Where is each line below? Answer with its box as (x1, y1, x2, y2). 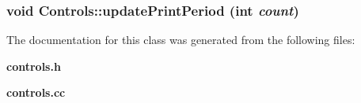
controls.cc (6, 84, 66, 101)
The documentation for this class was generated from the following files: (6, 31, 355, 48)
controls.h (6, 57, 61, 74)
